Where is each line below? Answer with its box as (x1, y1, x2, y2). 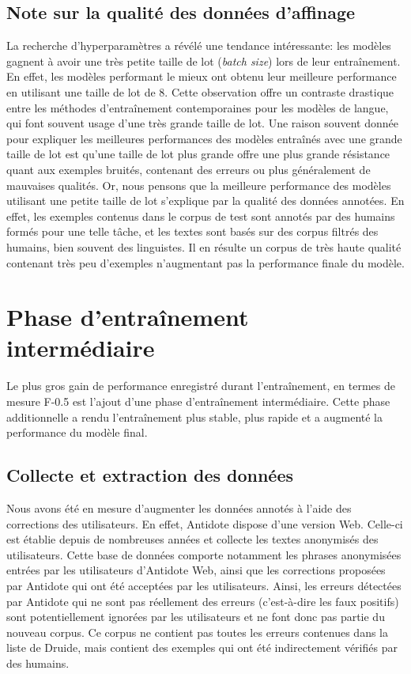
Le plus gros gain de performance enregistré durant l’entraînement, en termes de (6, 377, 395, 394)
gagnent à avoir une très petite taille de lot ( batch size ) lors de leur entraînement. (6, 52, 401, 69)
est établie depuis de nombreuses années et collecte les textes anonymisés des (6, 531, 379, 547)
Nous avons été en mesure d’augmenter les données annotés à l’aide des (6, 500, 352, 516)
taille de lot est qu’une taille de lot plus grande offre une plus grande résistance (6, 146, 390, 162)
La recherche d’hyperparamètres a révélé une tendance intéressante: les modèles (6, 37, 391, 54)
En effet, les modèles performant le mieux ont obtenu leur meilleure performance (6, 68, 397, 85)
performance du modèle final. (6, 424, 148, 441)
